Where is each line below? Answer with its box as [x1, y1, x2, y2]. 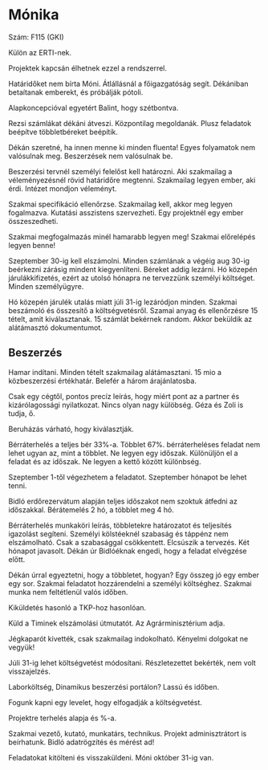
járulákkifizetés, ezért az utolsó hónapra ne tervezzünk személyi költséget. [8, 273, 255, 283]
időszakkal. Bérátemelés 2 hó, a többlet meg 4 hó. [8, 504, 174, 515]
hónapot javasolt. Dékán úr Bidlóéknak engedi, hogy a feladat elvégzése [8, 546, 247, 556]
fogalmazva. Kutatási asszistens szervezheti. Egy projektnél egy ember [8, 207, 244, 218]
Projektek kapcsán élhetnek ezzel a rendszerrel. [8, 63, 167, 73]
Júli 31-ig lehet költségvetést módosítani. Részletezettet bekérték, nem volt [8, 658, 257, 667]
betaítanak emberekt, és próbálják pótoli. [8, 87, 144, 97]
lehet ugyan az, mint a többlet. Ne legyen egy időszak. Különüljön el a [8, 448, 238, 458]
